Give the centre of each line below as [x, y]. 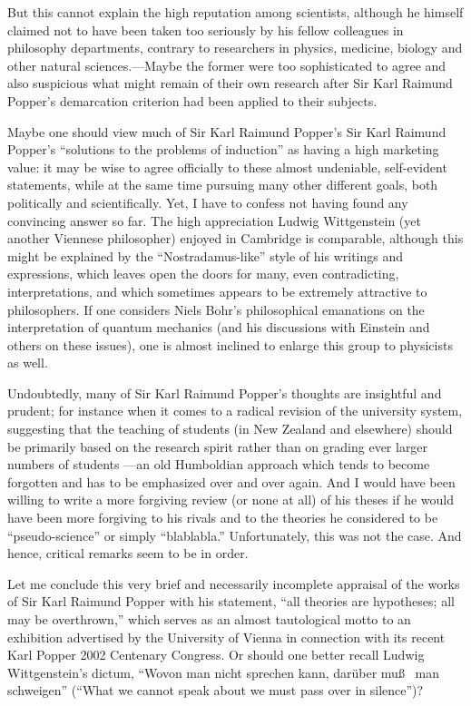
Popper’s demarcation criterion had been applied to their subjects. [192, 100]
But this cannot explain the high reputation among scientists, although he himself [235, 12]
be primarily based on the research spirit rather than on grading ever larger [218, 446]
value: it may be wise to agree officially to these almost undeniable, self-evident [227, 167]
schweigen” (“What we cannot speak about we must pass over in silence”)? [216, 690]
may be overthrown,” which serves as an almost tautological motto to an [209, 619]
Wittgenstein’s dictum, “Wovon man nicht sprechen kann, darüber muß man [223, 672]
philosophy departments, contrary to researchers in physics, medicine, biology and [235, 48]
